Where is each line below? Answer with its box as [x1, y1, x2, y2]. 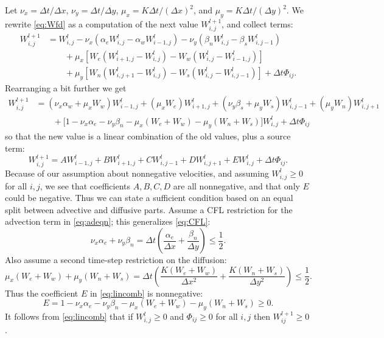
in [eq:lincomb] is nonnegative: [89, 286, 203, 299]
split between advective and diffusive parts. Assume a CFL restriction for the [5, 203, 293, 216]
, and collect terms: [222, 17, 293, 30]
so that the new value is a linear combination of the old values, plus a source [5, 130, 291, 143]
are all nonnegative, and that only [173, 179, 300, 192]
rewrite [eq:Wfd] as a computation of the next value [5, 17, 198, 30]
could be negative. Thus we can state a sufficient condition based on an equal [5, 191, 293, 204]
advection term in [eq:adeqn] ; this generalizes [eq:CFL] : [5, 215, 211, 228]
